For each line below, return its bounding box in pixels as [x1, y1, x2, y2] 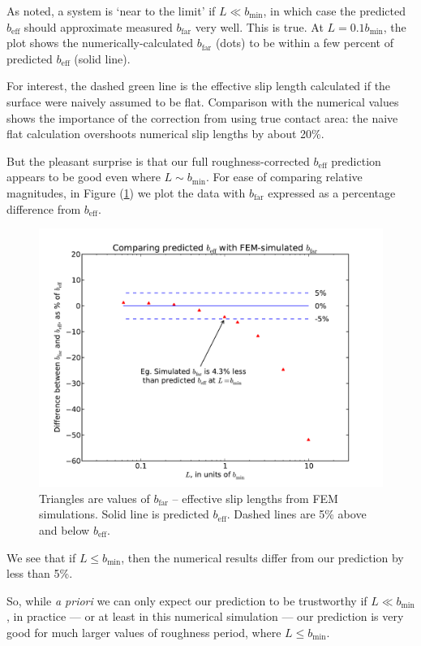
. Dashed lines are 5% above [226, 505, 367, 522]
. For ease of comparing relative [205, 168, 363, 185]
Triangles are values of [39, 489, 150, 506]
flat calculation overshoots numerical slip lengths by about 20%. [6, 125, 324, 142]
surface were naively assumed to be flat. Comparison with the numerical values [6, 93, 399, 110]
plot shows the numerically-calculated [6, 34, 194, 51]
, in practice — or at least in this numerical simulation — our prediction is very [6, 608, 404, 625]
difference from [6, 200, 81, 217]
